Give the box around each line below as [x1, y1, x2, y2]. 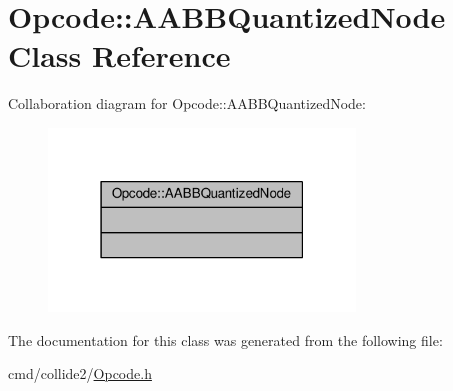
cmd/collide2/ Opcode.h [8, 363, 152, 384]
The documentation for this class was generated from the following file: [8, 329, 443, 350]
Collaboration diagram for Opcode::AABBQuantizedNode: [8, 93, 366, 114]
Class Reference [8, 35, 231, 76]
